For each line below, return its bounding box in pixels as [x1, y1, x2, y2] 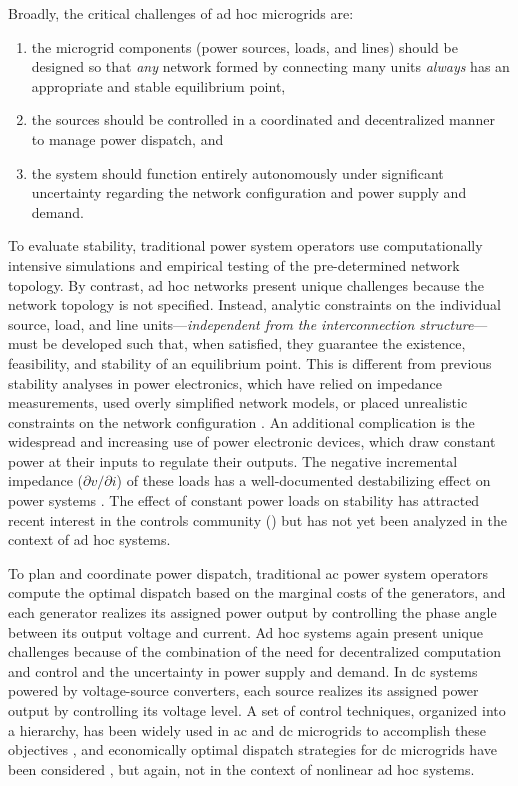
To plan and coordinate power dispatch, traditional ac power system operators [8, 562, 489, 583]
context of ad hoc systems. [8, 529, 171, 550]
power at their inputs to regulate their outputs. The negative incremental [8, 450, 458, 471]
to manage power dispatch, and [31, 128, 224, 149]
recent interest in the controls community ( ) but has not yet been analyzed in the [8, 509, 507, 530]
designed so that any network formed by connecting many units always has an [31, 56, 510, 77]
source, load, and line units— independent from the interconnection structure [8, 313, 474, 334]
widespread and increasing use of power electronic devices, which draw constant [8, 431, 496, 452]
